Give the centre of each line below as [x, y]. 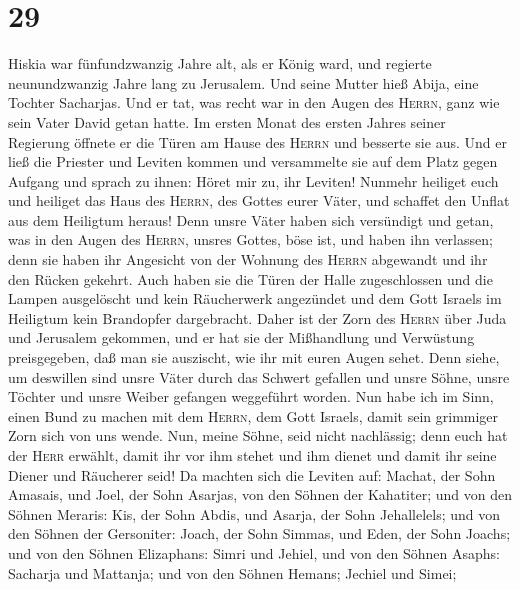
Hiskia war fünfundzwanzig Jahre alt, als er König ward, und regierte [220, 63]
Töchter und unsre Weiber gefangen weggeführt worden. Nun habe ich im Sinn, [251, 396]
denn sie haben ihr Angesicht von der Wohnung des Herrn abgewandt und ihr [248, 259]
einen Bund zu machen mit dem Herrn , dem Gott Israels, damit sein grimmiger [253, 415]
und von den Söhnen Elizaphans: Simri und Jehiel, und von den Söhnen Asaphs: [254, 552]
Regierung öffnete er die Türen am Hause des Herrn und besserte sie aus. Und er [257, 141]
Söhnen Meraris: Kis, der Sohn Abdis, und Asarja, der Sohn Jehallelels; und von [254, 513]
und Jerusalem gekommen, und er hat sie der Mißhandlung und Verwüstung [241, 337]
